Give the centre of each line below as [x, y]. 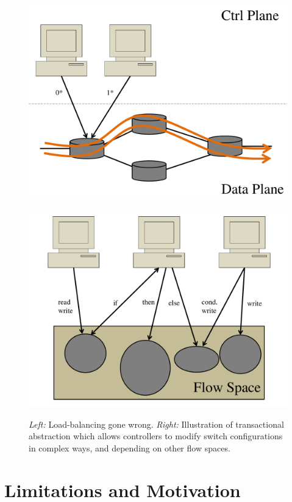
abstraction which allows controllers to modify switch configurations [156, 436]
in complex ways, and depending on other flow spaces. [130, 447]
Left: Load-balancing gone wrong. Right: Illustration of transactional [156, 424]
